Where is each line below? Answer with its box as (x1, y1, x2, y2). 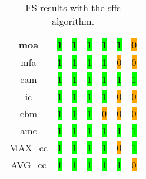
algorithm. (52, 14, 95, 28)
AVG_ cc (11, 158, 47, 171)
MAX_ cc (9, 141, 48, 154)
